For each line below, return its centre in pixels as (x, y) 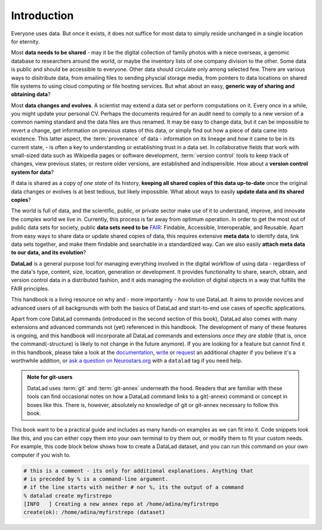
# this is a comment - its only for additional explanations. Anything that (138, 471)
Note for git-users (50, 377)
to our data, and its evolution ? (49, 252)
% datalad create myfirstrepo (68, 496)
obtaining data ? (31, 94)
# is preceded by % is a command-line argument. (96, 479)
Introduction (42, 16)
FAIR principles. (30, 288)
